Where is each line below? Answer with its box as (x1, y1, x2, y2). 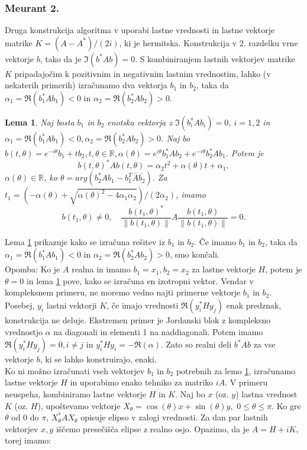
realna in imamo (72, 263, 131, 275)
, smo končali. (169, 248, 219, 261)
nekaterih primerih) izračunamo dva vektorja (5, 79, 167, 91)
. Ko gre (272, 399, 301, 412)
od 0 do (11, 411, 39, 423)
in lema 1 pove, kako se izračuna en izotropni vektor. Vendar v (26, 274, 254, 287)
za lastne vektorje (192, 263, 256, 275)
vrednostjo (5, 325, 43, 337)
